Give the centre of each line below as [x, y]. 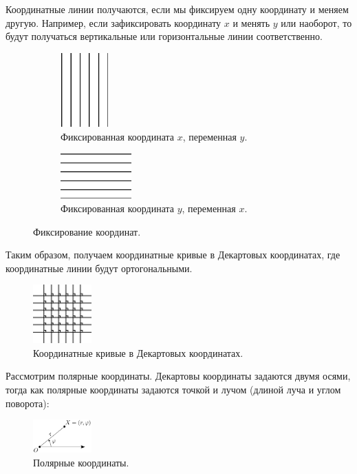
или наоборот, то [316, 22]
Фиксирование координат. [87, 231]
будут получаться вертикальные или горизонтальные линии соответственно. [164, 36]
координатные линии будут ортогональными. [99, 268]
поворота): [28, 403]
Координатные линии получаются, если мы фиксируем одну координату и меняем [177, 9]
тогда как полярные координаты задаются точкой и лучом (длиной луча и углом [173, 389]
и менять [251, 22]
